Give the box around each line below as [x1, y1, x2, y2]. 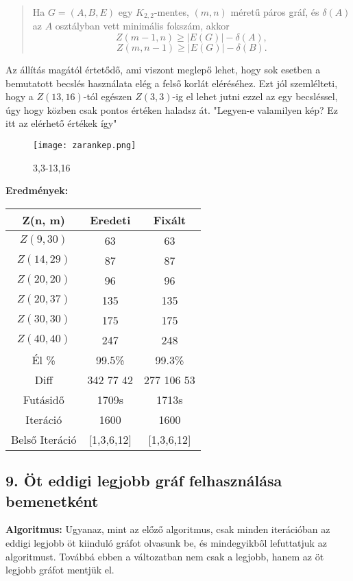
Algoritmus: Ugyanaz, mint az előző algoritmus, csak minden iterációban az [5, 522, 330, 536]
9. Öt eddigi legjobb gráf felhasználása [5, 470, 282, 491]
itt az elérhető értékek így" [5, 116, 117, 130]
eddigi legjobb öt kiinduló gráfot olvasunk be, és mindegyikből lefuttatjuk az [5, 536, 327, 550]
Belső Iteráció [11, 431, 77, 447]
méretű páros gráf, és [230, 5, 319, 19]
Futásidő [23, 391, 64, 407]
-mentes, [154, 5, 189, 19]
